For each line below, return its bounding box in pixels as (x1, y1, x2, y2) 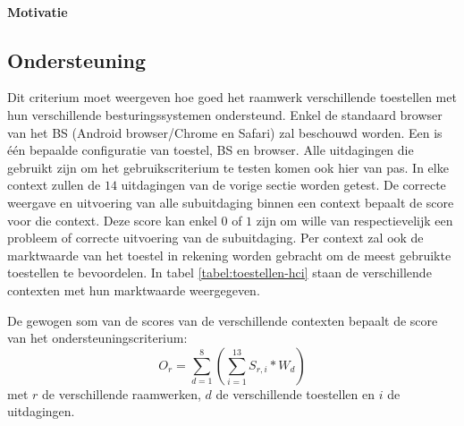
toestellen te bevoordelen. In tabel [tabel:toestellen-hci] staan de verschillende (7, 263, 432, 282)
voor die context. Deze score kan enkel (7, 210, 217, 229)
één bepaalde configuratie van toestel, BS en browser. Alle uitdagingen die (7, 141, 414, 159)
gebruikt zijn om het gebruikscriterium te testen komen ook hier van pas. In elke (7, 158, 449, 176)
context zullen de (7, 175, 101, 194)
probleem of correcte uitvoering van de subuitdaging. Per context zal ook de (7, 228, 424, 247)
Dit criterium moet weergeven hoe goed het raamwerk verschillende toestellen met (7, 88, 457, 106)
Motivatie (7, 2, 68, 21)
